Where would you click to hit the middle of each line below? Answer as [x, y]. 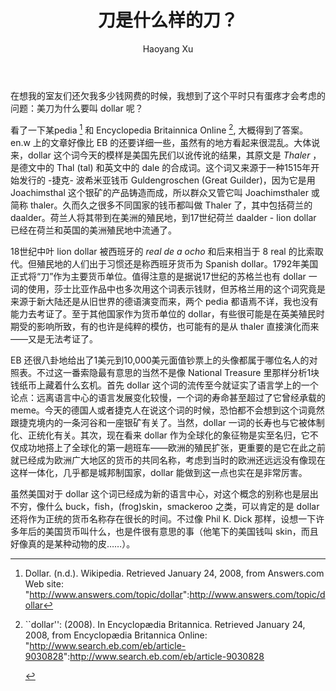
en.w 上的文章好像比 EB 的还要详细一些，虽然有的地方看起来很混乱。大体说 [165, 142]
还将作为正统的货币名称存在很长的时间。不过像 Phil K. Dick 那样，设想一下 [163, 518]
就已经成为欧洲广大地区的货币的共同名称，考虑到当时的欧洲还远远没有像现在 [168, 460]
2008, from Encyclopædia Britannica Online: [116, 635]
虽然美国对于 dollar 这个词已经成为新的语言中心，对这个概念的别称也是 [156, 493]
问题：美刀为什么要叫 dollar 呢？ [77, 108]
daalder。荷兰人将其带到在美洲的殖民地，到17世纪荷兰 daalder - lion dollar [163, 217]
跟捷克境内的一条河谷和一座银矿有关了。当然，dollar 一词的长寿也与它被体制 [167, 422]
